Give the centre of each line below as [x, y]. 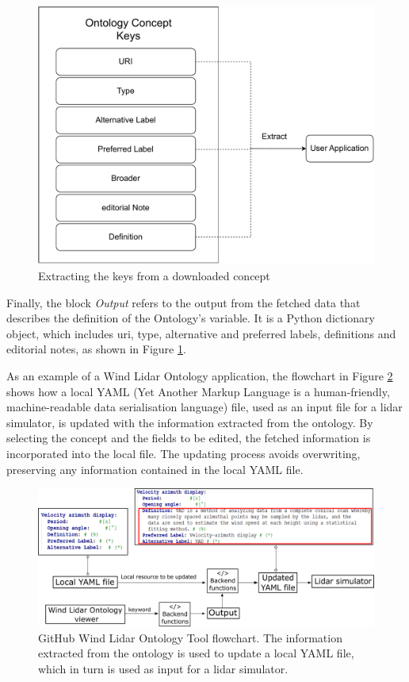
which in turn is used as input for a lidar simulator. [163, 668]
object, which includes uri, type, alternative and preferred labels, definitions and [201, 333]
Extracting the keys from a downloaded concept [154, 276]
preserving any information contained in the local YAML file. [155, 469]
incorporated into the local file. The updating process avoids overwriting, [183, 453]
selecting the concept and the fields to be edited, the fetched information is [189, 438]
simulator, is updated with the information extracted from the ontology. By [190, 422]
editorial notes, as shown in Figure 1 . [96, 349]
